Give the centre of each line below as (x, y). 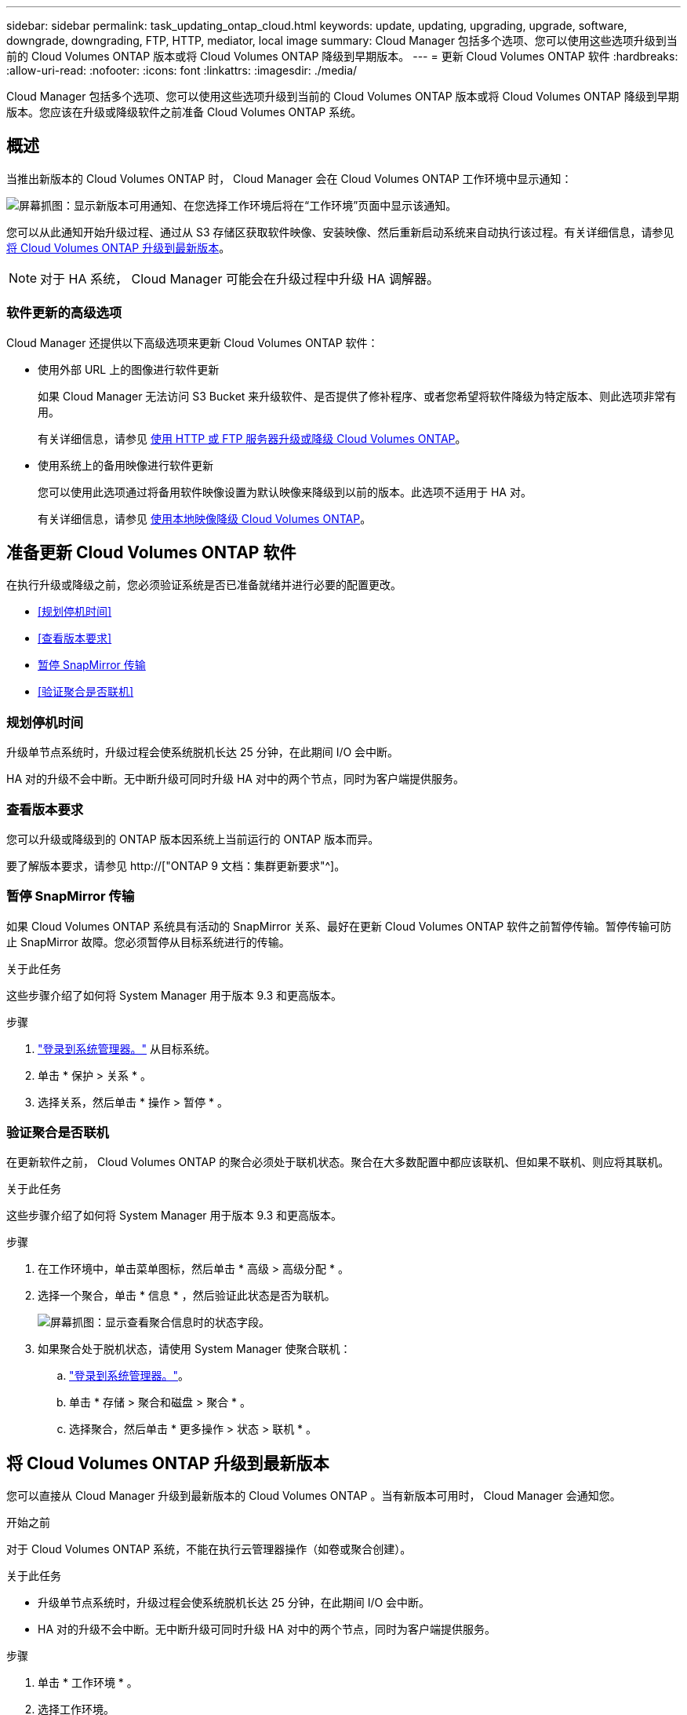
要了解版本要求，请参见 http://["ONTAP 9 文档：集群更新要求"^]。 (176, 865)
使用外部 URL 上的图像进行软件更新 (129, 369)
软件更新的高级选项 (64, 313)
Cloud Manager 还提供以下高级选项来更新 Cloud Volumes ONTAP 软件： (193, 342)
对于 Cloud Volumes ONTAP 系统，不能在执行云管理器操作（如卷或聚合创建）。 (209, 1549)
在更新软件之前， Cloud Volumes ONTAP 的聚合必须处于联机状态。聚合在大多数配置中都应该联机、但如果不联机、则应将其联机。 (338, 1162)
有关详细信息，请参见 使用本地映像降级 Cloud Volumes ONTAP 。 (205, 518)
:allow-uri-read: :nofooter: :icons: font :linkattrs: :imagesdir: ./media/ (182, 70)
